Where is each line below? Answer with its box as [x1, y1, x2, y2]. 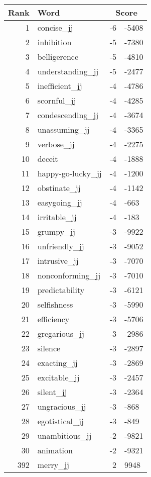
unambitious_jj [37, 430, 92, 441]
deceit [37, 153, 58, 164]
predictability [37, 284, 85, 296]
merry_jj [37, 459, 69, 470]
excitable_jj [37, 371, 80, 383]
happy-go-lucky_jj [37, 167, 102, 179]
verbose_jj [37, 138, 75, 150]
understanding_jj [37, 65, 99, 77]
